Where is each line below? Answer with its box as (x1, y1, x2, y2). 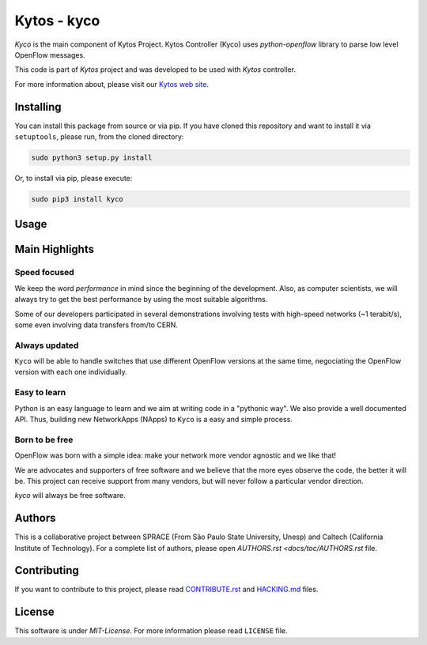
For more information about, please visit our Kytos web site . (14, 79, 210, 89)
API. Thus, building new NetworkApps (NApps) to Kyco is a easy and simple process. (14, 414, 293, 424)
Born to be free (14, 434, 74, 445)
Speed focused (14, 267, 74, 278)
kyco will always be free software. (14, 491, 126, 500)
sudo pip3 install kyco (31, 194, 124, 203)
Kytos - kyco (14, 12, 100, 29)
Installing (14, 100, 62, 114)
